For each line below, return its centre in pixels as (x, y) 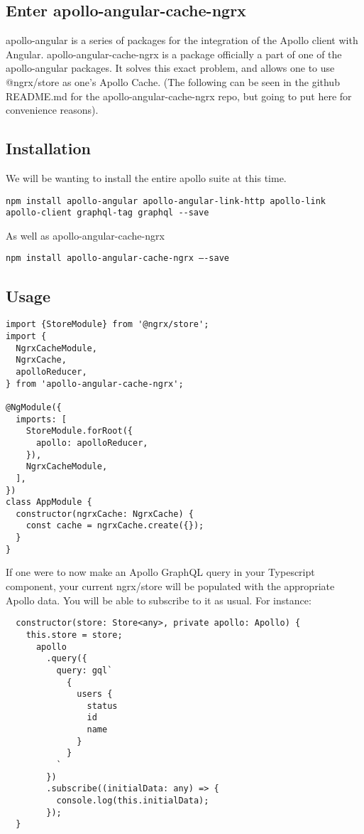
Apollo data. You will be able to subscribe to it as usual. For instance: (159, 600)
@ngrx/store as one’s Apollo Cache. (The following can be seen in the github (173, 81)
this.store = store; (74, 635)
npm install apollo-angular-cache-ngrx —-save (117, 258)
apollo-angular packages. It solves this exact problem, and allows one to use (170, 68)
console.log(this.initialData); (133, 801)
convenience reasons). (52, 110)
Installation (48, 148)
